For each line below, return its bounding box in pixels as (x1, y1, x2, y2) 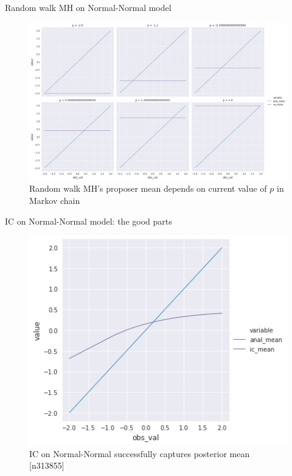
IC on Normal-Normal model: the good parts (5, 214, 172, 227)
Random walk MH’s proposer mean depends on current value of (29, 182, 267, 195)
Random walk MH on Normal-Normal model (5, 1, 172, 13)
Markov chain (29, 194, 80, 206)
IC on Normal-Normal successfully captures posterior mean (29, 447, 250, 460)
